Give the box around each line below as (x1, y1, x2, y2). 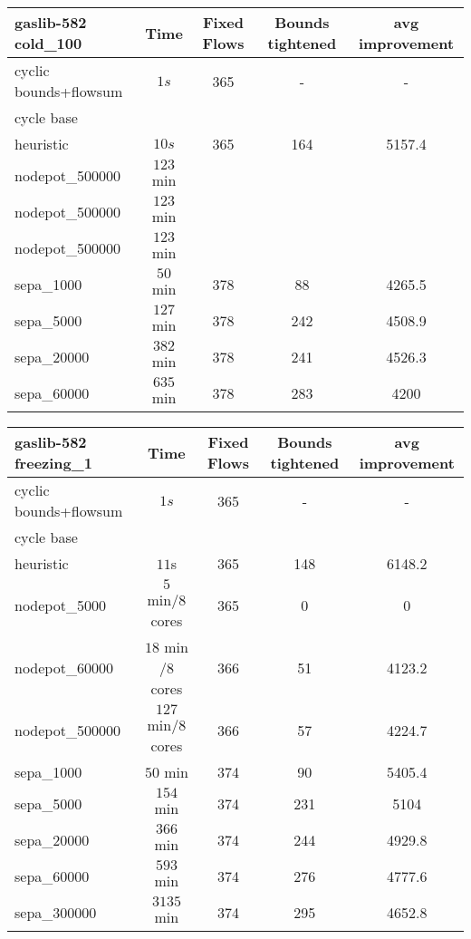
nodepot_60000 (14, 657, 113, 678)
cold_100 (14, 33, 82, 53)
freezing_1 (14, 452, 92, 473)
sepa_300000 (14, 901, 97, 923)
